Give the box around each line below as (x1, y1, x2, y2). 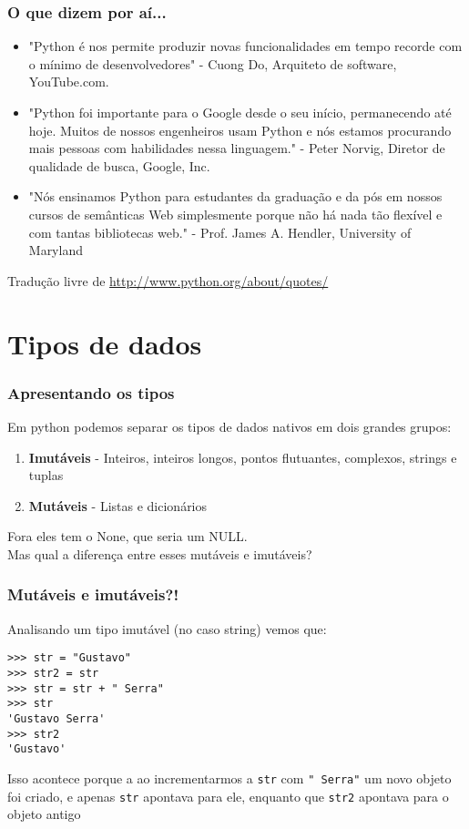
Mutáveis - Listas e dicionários (28, 496, 208, 515)
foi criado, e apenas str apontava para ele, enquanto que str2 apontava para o (7, 786, 449, 805)
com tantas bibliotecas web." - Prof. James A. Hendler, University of (28, 222, 412, 241)
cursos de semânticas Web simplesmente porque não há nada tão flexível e (28, 204, 443, 223)
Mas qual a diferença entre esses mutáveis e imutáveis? (7, 544, 312, 563)
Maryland (28, 241, 83, 260)
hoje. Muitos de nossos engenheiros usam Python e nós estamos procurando (28, 120, 452, 139)
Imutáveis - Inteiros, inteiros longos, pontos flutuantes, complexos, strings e (28, 447, 457, 466)
